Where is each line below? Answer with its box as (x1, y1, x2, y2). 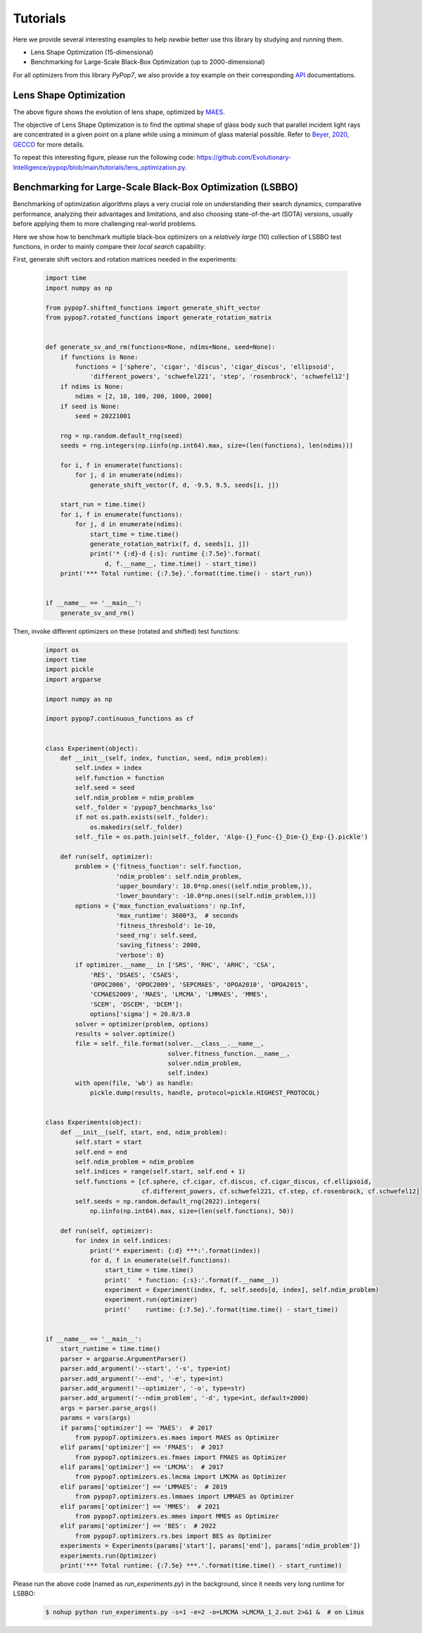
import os (45, 646, 79, 654)
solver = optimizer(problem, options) (75, 1020, 209, 1028)
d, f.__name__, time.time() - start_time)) (104, 559, 257, 568)
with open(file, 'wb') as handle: (75, 1079, 194, 1087)
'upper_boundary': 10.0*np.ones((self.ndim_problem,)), (115, 882, 313, 890)
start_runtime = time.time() (60, 1345, 161, 1353)
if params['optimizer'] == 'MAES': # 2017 (60, 1423, 212, 1432)
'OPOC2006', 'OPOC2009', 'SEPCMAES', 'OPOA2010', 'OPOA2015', (89, 980, 309, 989)
